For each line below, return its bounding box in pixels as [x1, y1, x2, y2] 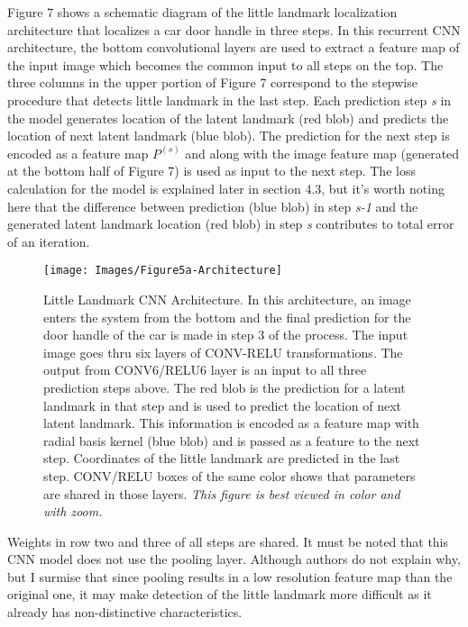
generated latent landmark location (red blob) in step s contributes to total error [7, 214, 454, 233]
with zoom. [43, 502, 103, 521]
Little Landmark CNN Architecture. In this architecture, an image [43, 289, 411, 308]
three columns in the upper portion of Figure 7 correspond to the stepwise [7, 73, 418, 92]
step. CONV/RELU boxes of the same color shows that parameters [43, 466, 416, 485]
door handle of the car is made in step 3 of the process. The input [43, 325, 408, 344]
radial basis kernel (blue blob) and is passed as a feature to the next [43, 431, 420, 450]
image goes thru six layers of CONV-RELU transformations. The [43, 342, 403, 361]
